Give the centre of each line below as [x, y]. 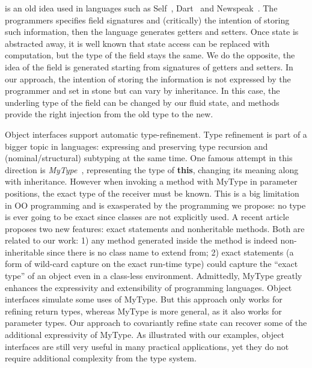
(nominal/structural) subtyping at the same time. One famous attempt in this [149, 158]
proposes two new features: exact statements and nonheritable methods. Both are [155, 228]
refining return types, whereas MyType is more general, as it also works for [143, 311]
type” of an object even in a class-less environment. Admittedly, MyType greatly [154, 276]
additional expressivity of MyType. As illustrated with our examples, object [145, 335]
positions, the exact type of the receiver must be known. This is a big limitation [152, 193]
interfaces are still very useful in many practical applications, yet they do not [147, 346]
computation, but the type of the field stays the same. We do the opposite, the [150, 55]
